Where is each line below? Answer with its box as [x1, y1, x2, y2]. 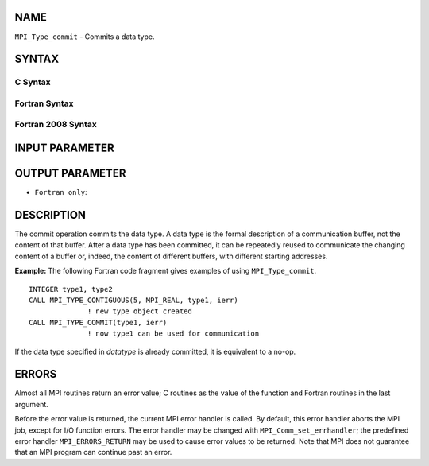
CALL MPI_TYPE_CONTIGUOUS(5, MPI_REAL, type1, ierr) [29, 296, 238, 305]
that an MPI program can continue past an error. [14, 448, 172, 457]
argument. [14, 399, 49, 409]
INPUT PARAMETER [14, 142, 114, 155]
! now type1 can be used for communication [87, 329, 260, 338]
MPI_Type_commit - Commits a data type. [14, 32, 155, 41]
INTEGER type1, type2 [29, 285, 113, 293]
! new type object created [87, 307, 192, 316]
